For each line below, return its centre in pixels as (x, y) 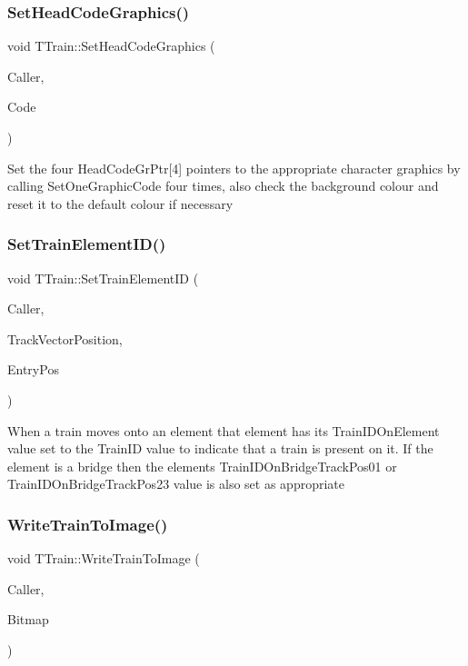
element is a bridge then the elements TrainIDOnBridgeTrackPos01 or (202, 466)
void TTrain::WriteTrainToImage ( (104, 558)
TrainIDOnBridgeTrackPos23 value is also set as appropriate (176, 484)
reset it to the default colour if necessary (120, 203)
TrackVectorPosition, (65, 338)
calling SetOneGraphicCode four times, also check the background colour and (223, 186)
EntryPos (33, 369)
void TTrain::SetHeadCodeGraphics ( (111, 46)
